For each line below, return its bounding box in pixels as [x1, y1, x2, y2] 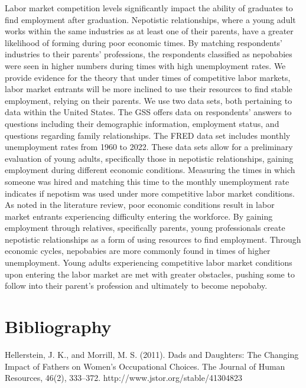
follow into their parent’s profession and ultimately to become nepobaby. [5, 279, 268, 292]
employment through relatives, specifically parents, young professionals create [5, 221, 285, 234]
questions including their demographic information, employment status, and [5, 117, 279, 129]
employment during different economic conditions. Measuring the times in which [5, 164, 295, 176]
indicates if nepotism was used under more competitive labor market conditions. [5, 187, 295, 199]
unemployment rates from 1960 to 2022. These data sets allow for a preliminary [5, 141, 293, 153]
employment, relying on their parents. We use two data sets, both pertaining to [5, 94, 292, 106]
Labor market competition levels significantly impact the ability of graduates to [5, 2, 293, 14]
